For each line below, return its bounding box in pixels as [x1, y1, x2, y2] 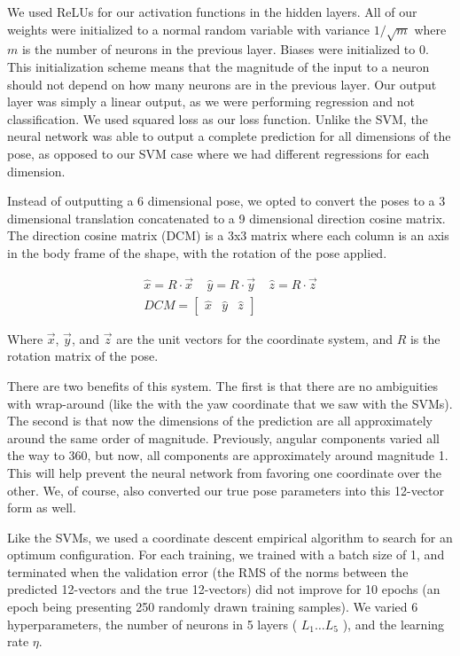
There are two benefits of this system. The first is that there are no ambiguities [7, 376, 439, 394]
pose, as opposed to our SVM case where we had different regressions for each [7, 144, 430, 162]
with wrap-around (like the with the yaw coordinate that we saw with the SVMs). [7, 394, 453, 412]
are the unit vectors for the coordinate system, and [116, 329, 394, 348]
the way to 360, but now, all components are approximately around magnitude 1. [7, 446, 448, 465]
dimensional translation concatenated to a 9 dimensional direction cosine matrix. [7, 208, 446, 227]
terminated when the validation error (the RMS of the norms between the [7, 562, 409, 581]
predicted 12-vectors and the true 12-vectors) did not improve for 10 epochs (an [7, 580, 441, 598]
